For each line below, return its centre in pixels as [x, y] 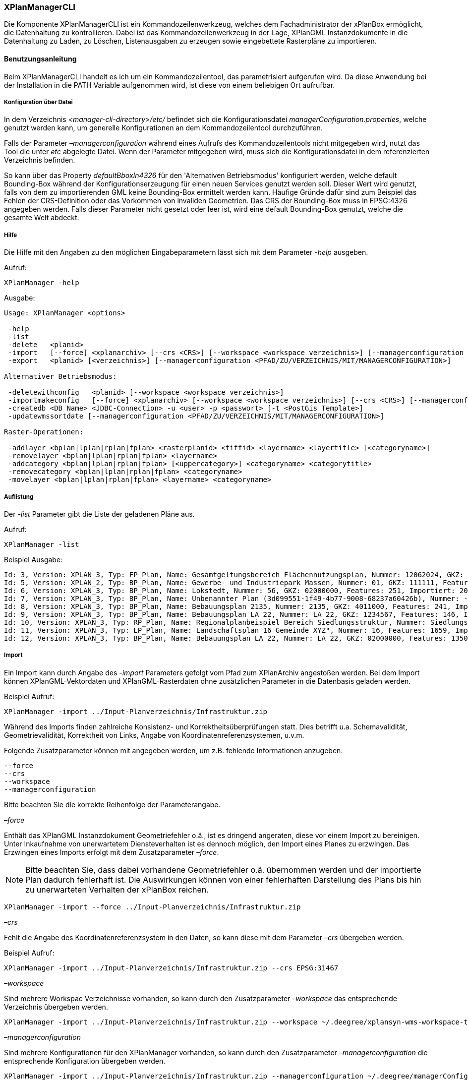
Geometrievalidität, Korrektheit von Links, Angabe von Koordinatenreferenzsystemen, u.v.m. [154, 735]
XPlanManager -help [42, 283]
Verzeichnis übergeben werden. [56, 1007]
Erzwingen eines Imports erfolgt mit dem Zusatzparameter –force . [112, 852]
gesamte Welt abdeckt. [42, 218]
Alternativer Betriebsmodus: [60, 377]
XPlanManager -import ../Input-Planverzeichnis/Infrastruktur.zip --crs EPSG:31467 [171, 968]
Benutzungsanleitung [40, 59]
